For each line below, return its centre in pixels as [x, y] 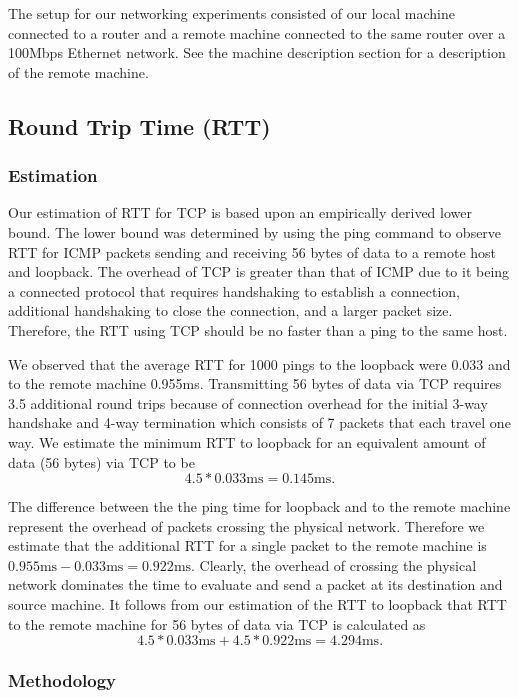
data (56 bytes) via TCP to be [101, 461]
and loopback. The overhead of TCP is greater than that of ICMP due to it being [259, 271]
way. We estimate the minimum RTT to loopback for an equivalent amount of [247, 441]
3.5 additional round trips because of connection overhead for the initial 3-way [248, 402]
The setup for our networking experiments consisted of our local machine [231, 13]
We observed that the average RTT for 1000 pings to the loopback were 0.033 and [259, 363]
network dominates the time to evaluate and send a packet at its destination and [255, 584]
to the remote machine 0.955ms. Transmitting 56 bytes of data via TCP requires [255, 383]
